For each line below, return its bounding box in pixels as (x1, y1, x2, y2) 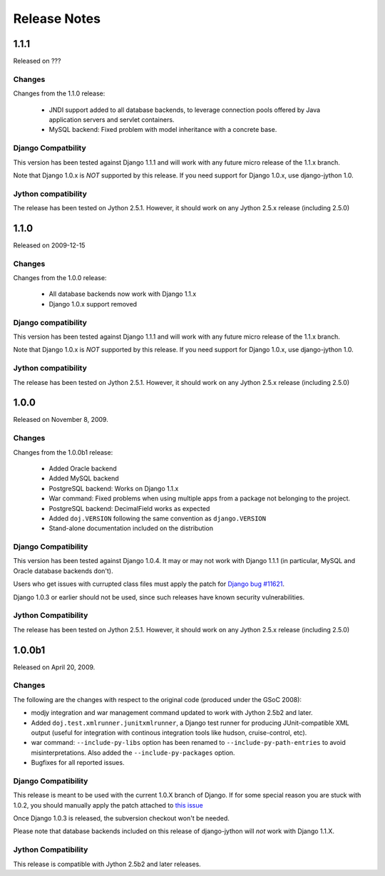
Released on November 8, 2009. (13, 416, 108, 424)
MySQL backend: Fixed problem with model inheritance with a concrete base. (48, 125, 277, 134)
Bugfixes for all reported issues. (31, 758, 125, 767)
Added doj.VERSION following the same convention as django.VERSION (48, 514, 267, 522)
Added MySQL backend (48, 474, 119, 483)
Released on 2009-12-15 (13, 241, 86, 249)
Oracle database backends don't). (13, 567, 113, 575)
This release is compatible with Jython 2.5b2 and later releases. (13, 860, 201, 868)
